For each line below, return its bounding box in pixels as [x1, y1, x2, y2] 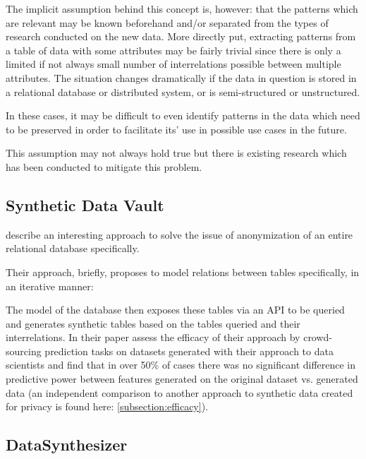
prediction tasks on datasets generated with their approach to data [44, 343, 334, 358]
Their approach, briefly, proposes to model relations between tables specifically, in [6, 264, 360, 279]
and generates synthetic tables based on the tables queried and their [6, 316, 300, 330]
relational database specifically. [6, 241, 140, 256]
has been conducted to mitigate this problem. [6, 159, 202, 174]
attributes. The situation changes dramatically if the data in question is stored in [6, 70, 357, 85]
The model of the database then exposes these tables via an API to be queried [6, 302, 345, 317]
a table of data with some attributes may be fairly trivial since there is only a [6, 42, 341, 57]
